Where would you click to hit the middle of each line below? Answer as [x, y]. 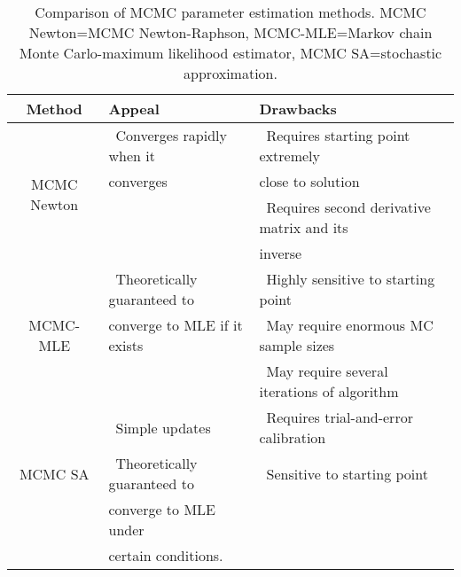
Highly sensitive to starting [351, 279]
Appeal [134, 109]
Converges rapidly [171, 135]
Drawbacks [298, 109]
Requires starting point [338, 135]
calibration [293, 437]
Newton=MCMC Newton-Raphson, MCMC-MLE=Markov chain [230, 32]
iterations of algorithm [329, 391]
